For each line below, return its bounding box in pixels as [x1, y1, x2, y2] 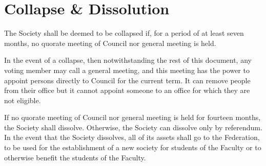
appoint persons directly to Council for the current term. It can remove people [4, 75, 251, 85]
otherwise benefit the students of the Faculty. [4, 152, 146, 162]
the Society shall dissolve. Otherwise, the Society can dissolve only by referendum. [4, 122, 262, 132]
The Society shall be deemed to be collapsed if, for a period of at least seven [4, 28, 244, 38]
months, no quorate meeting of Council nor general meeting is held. [4, 37, 216, 48]
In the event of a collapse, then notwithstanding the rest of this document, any [4, 55, 252, 65]
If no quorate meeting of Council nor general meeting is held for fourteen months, [4, 112, 261, 123]
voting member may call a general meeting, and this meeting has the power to [4, 64, 250, 75]
